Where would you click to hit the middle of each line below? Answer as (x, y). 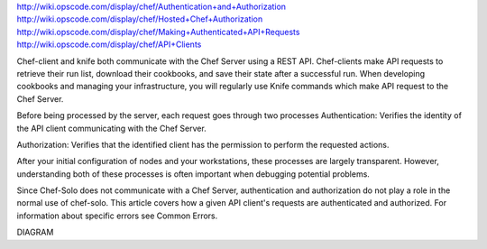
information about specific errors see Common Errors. (117, 216)
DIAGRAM (35, 232)
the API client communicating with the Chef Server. (111, 128)
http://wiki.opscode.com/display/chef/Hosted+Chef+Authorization (140, 19)
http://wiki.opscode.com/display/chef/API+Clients (109, 44)
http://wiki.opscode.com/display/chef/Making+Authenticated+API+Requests (158, 32)
